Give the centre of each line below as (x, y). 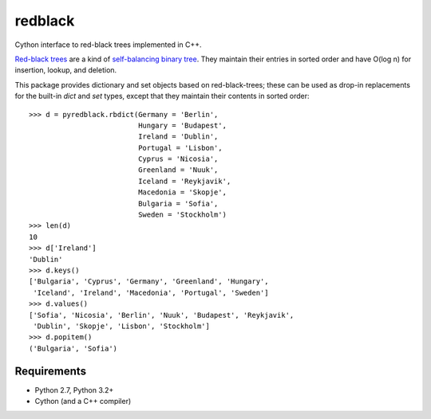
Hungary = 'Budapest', (183, 125)
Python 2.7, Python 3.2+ (74, 390)
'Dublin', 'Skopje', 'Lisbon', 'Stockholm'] (122, 326)
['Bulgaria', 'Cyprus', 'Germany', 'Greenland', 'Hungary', (149, 282)
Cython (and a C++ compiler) (83, 401)
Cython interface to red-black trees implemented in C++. (109, 45)
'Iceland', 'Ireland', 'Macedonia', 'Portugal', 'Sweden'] (151, 292)
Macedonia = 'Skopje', (183, 192)
